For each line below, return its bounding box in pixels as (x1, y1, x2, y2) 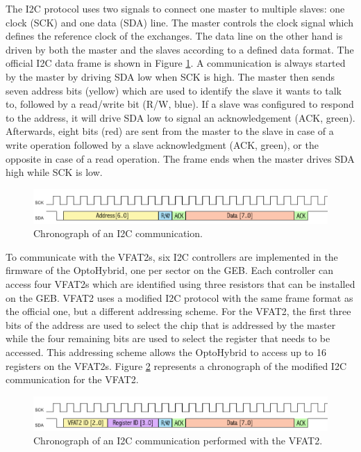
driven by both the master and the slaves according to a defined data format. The (6, 42, 354, 56)
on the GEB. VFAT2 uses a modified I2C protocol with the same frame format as (6, 290, 353, 305)
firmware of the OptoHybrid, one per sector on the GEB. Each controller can (6, 263, 333, 277)
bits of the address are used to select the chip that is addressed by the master (6, 317, 336, 332)
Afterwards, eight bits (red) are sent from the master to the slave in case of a (6, 124, 334, 138)
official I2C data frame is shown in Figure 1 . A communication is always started (6, 56, 346, 70)
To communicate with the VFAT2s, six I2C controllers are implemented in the (6, 249, 338, 264)
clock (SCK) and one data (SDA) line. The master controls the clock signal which (6, 15, 353, 29)
